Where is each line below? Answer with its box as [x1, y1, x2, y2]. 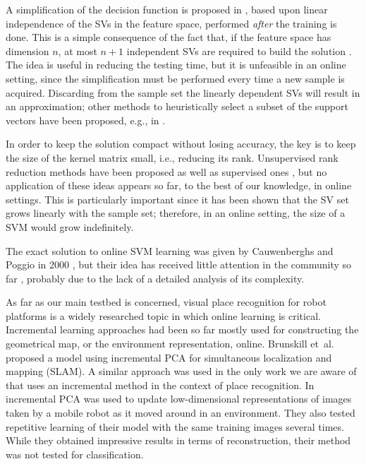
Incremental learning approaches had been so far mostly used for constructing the [6, 322, 359, 337]
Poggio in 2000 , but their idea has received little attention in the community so [6, 257, 352, 272]
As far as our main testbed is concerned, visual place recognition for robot [6, 295, 327, 309]
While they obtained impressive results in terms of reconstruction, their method [6, 433, 351, 448]
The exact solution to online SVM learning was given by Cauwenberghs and [6, 243, 334, 258]
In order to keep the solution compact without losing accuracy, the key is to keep [6, 136, 356, 151]
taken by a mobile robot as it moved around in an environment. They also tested [6, 405, 355, 420]
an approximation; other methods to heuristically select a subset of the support [6, 99, 348, 114]
